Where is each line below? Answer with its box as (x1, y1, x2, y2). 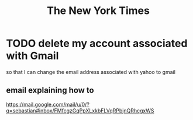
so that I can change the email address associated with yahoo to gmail (6, 68, 175, 75)
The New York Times (46, 4, 150, 17)
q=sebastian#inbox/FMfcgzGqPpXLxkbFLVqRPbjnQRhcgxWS (6, 107, 154, 114)
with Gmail (6, 50, 59, 62)
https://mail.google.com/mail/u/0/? (6, 101, 89, 108)
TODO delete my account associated (6, 37, 188, 50)
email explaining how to (6, 86, 95, 96)
